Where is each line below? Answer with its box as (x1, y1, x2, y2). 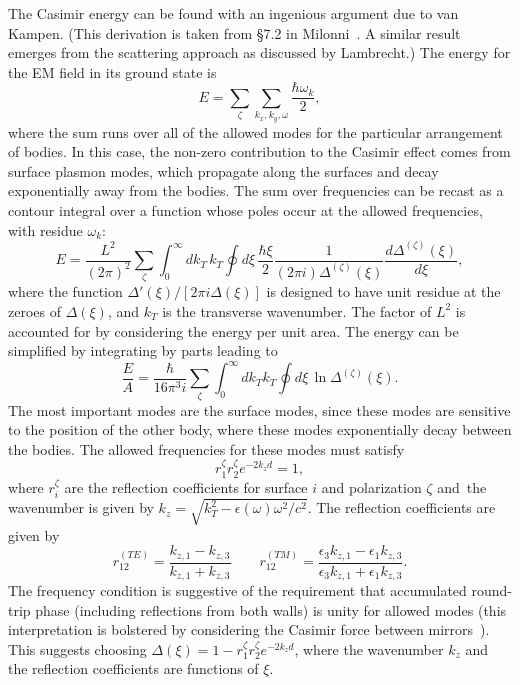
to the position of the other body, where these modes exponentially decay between (8, 419, 512, 440)
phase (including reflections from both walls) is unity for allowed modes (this (35, 599, 507, 620)
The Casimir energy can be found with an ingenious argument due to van (8, 3, 459, 23)
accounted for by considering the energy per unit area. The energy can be (8, 320, 459, 341)
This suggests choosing (8, 638, 147, 659)
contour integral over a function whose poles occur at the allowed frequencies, (8, 199, 483, 220)
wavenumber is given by (8, 497, 154, 518)
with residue (8, 219, 83, 240)
